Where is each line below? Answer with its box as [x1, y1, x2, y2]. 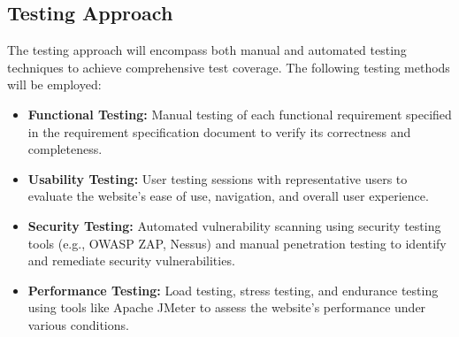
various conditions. [27, 315, 129, 333]
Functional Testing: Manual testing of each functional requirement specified [27, 104, 452, 123]
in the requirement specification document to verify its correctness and [27, 122, 411, 141]
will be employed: [7, 75, 102, 94]
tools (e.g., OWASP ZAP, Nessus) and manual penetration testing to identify [27, 234, 447, 252]
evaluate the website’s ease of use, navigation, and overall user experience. [27, 187, 429, 205]
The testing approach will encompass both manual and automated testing [7, 41, 407, 59]
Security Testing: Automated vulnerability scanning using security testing [27, 216, 441, 234]
